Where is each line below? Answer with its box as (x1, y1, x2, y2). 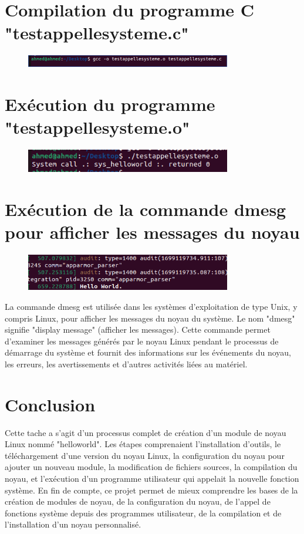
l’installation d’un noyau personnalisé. (5, 518, 141, 530)
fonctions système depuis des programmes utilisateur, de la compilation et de (5, 506, 282, 519)
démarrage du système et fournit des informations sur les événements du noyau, (5, 346, 291, 359)
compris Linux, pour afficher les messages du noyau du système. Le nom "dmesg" (5, 312, 295, 324)
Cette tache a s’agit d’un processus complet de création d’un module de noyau (5, 426, 286, 438)
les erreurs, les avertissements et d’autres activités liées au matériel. (5, 357, 248, 370)
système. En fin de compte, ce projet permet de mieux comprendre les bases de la (5, 484, 298, 496)
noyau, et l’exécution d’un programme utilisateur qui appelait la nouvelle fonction (5, 472, 299, 484)
